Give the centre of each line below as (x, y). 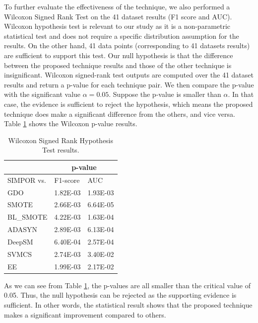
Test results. (61, 150)
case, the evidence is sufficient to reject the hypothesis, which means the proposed (129, 104)
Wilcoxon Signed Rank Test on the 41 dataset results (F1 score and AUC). (118, 16)
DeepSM (20, 241)
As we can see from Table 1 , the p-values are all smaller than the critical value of (127, 285)
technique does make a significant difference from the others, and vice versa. (120, 114)
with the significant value (42, 94)
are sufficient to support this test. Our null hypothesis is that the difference (119, 55)
